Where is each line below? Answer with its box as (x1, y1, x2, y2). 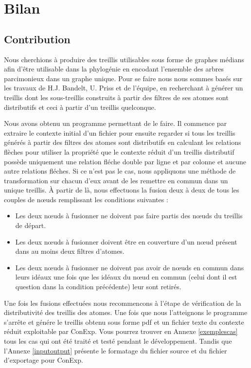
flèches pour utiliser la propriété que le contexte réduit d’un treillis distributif (4, 146, 234, 157)
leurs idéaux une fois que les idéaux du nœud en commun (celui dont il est (15, 272, 237, 282)
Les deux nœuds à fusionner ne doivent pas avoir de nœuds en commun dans (15, 262, 244, 272)
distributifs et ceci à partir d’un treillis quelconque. (4, 102, 156, 112)
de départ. (15, 220, 46, 230)
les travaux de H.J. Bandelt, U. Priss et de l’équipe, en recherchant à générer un (4, 83, 243, 93)
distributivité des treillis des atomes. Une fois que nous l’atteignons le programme (4, 307, 248, 317)
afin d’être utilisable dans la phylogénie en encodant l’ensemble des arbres (4, 64, 224, 74)
